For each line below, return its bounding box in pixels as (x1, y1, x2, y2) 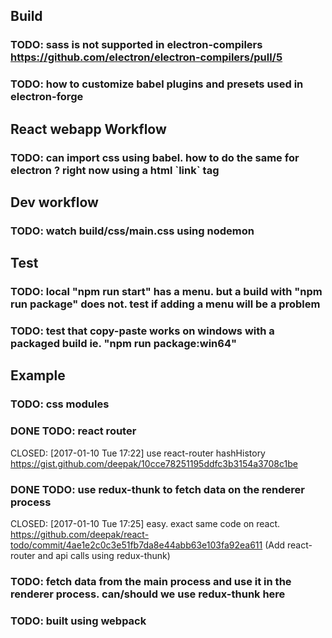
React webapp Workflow (10, 120, 167, 138)
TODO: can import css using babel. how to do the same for (10, 150, 300, 164)
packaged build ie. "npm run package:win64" (10, 337, 238, 351)
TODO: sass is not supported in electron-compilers (10, 38, 263, 52)
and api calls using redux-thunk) (37, 550, 171, 561)
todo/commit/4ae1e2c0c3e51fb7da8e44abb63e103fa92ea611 (10, 539, 263, 551)
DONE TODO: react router (10, 424, 137, 438)
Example (10, 367, 66, 384)
